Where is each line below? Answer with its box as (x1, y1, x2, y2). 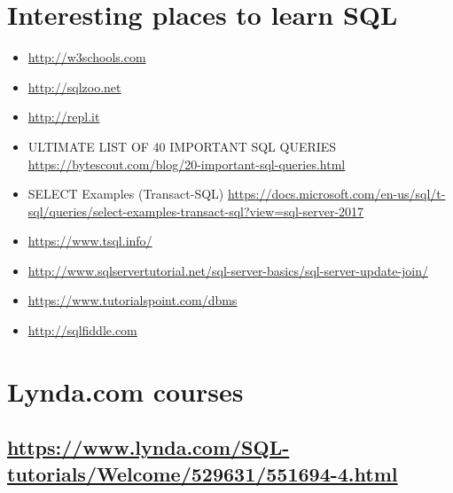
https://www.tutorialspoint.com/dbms (27, 291, 238, 309)
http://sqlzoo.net (27, 77, 121, 96)
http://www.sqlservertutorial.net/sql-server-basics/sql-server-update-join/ (27, 261, 429, 279)
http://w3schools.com (27, 48, 146, 67)
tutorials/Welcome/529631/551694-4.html (7, 459, 398, 487)
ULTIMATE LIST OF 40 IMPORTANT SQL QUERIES (27, 137, 337, 155)
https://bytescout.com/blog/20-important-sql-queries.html (27, 154, 346, 173)
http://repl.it (27, 107, 100, 126)
